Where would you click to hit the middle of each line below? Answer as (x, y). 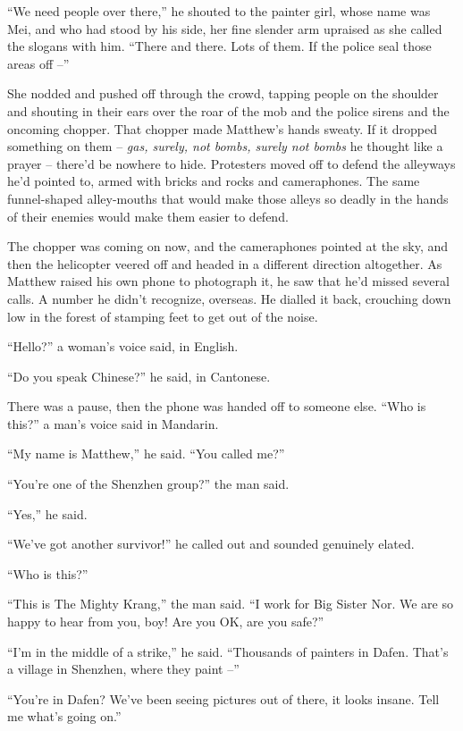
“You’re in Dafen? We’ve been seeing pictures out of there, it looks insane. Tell (223, 698)
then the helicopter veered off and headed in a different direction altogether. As (225, 263)
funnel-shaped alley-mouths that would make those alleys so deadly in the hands (228, 198)
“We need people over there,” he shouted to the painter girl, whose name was (219, 11)
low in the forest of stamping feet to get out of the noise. (163, 316)
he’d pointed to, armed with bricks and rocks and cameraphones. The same (214, 181)
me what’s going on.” (64, 716)
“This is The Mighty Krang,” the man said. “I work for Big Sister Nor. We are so (230, 604)
